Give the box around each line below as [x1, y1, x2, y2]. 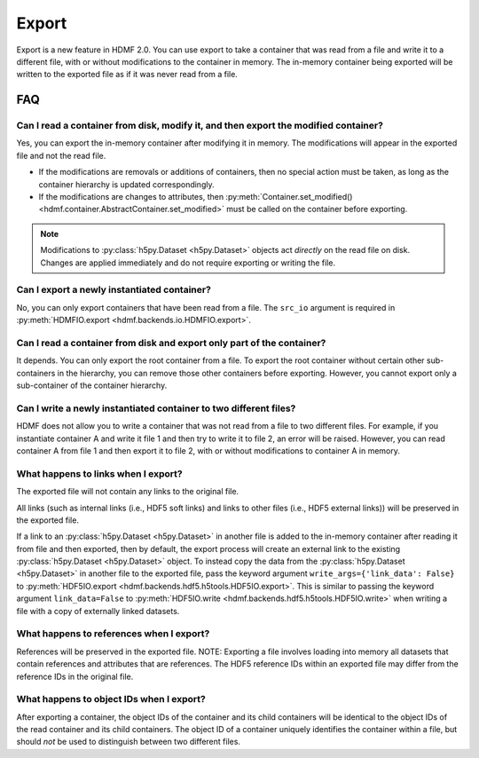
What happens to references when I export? [16, 628, 210, 640]
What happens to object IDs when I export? [16, 693, 206, 706]
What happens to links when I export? [16, 467, 183, 479]
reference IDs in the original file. [16, 671, 134, 682]
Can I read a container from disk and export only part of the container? [16, 336, 326, 349]
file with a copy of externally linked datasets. [16, 605, 180, 616]
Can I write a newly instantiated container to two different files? [16, 402, 296, 415]
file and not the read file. [16, 150, 106, 161]
